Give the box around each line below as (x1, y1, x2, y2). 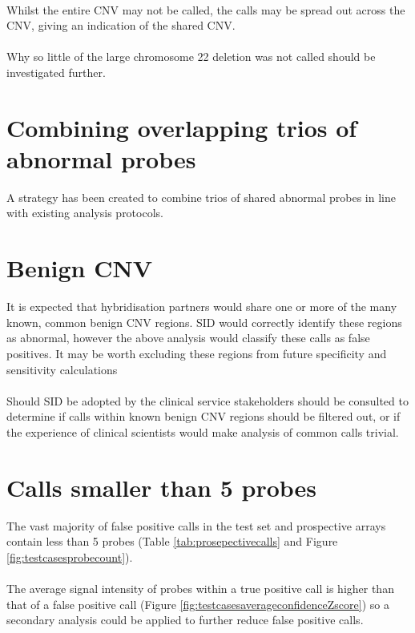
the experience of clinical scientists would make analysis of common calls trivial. (6, 423, 399, 440)
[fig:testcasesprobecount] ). (6, 548, 133, 565)
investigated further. (6, 63, 106, 80)
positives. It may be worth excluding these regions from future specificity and (6, 345, 387, 361)
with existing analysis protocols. (6, 204, 163, 221)
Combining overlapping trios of (6, 111, 357, 143)
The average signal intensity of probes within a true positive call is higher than (6, 580, 394, 597)
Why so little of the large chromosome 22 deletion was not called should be (6, 48, 376, 65)
